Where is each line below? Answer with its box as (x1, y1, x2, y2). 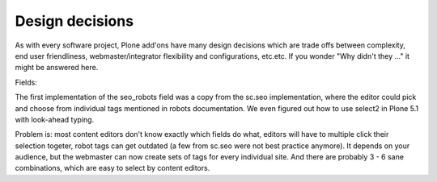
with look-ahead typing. (15, 114, 95, 124)
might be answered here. (15, 63, 99, 72)
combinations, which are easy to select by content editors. (15, 163, 210, 173)
